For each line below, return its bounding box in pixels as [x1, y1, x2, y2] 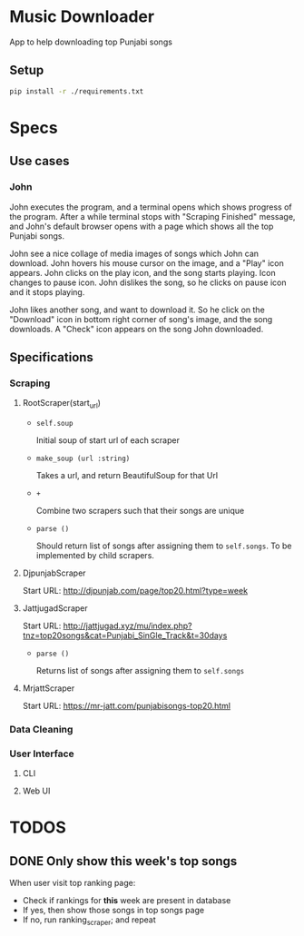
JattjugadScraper [22, 602, 88, 614]
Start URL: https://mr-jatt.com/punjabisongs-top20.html [22, 700, 231, 711]
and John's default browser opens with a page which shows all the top [9, 221, 274, 232]
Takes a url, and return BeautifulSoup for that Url [35, 469, 219, 480]
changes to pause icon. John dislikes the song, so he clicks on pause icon [9, 277, 287, 288]
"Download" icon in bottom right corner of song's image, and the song [9, 313, 273, 324]
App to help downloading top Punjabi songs [9, 36, 172, 47]
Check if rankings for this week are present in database [22, 895, 231, 906]
